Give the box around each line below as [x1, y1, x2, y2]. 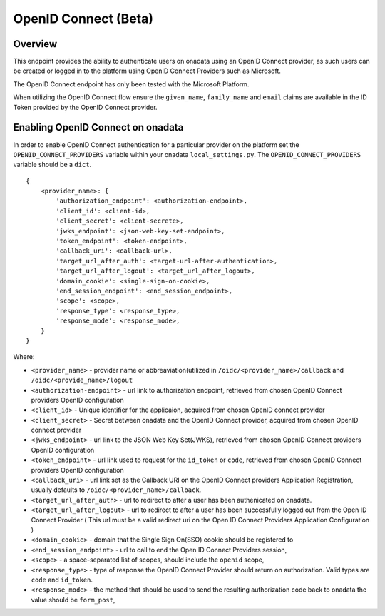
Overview [13, 38, 58, 50]
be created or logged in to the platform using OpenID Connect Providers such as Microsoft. [13, 66, 282, 75]
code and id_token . [31, 575, 93, 584]
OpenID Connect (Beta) [13, 11, 153, 26]
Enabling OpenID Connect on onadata [13, 121, 184, 133]
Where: [13, 353, 35, 361]
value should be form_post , [31, 595, 115, 604]
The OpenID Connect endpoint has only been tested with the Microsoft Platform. [13, 79, 250, 89]
